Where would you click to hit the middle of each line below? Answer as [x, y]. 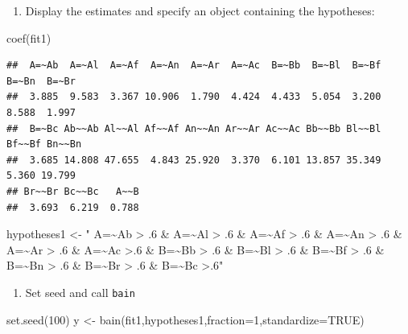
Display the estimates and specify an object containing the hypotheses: [200, 10]
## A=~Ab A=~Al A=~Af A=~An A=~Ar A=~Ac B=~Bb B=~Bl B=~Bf [194, 66]
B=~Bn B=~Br [41, 81]
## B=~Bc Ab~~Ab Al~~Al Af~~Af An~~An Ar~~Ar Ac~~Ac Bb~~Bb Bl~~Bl [194, 128]
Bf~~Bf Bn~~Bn [44, 144]
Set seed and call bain [80, 292]
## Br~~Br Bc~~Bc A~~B [73, 191]
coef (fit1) [29, 37]
